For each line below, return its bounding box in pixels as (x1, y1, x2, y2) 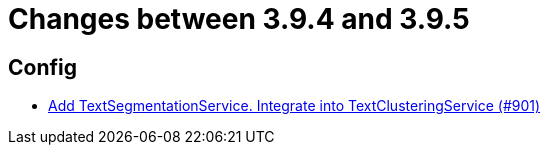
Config (8, 54, 77, 80)
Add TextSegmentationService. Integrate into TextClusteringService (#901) (48, 97, 541, 115)
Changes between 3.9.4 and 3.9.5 (8, 2, 470, 36)
